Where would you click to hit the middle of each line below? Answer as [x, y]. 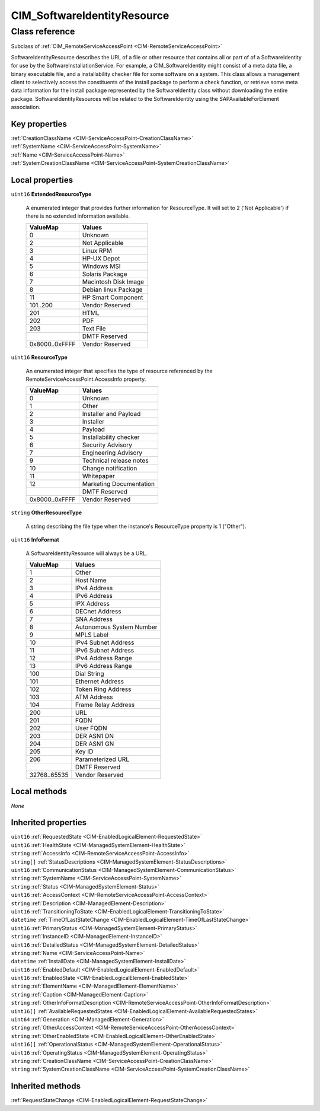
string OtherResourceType [47, 512]
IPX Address [92, 604]
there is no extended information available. [78, 216]
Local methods [39, 792]
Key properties [39, 124]
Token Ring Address [103, 689]
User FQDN [91, 728]
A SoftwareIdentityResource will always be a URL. [87, 553]
